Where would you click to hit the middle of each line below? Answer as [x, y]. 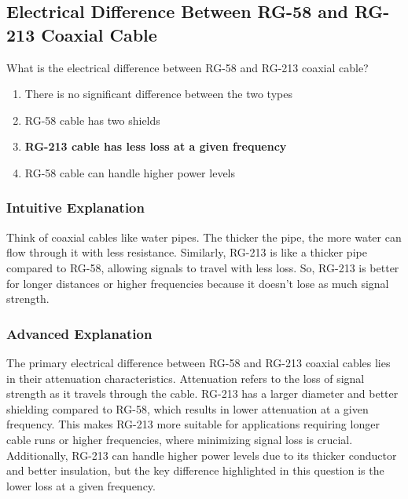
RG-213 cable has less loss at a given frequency [156, 146]
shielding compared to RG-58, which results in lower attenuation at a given [187, 408]
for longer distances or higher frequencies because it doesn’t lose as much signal [198, 283]
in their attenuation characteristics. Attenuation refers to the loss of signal [186, 378]
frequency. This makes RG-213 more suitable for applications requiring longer [193, 424]
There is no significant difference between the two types [158, 94]
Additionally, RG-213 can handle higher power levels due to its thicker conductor [202, 455]
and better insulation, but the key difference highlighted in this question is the [195, 470]
